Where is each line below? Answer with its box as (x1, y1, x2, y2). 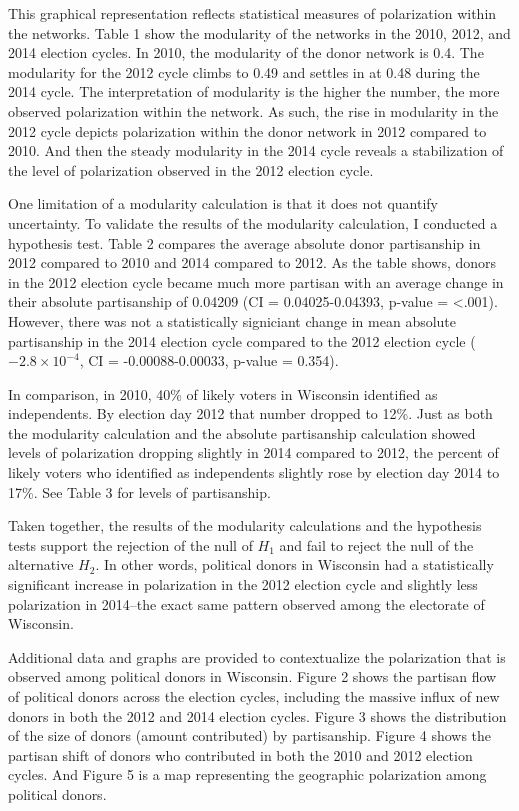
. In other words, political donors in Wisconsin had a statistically (95, 554, 494, 575)
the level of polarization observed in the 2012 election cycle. (8, 159, 374, 180)
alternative (8, 554, 74, 575)
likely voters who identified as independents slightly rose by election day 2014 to (8, 462, 500, 483)
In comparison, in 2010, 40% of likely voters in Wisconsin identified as (8, 383, 438, 404)
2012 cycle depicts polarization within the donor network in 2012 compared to (8, 120, 487, 141)
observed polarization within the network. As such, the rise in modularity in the (8, 100, 499, 121)
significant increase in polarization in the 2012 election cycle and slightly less (8, 574, 478, 595)
